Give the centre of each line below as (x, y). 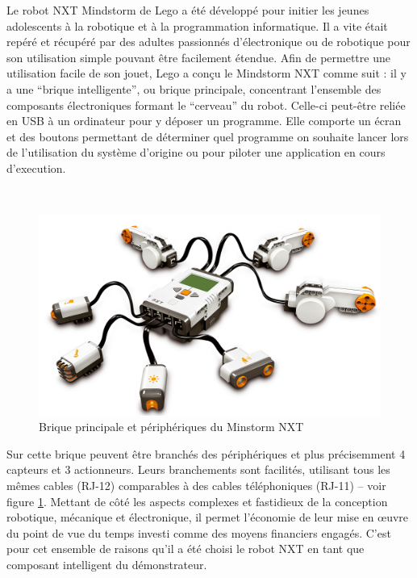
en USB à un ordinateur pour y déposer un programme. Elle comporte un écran (204, 121)
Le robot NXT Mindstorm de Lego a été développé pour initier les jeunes (188, 10)
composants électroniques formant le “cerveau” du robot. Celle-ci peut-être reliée (206, 105)
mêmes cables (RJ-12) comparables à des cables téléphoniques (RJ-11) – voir (196, 485)
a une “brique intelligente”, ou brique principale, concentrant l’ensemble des (194, 88)
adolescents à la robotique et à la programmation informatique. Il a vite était (197, 25)
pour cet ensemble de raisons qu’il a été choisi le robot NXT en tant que (186, 549)
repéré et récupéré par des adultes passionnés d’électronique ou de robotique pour (208, 42)
